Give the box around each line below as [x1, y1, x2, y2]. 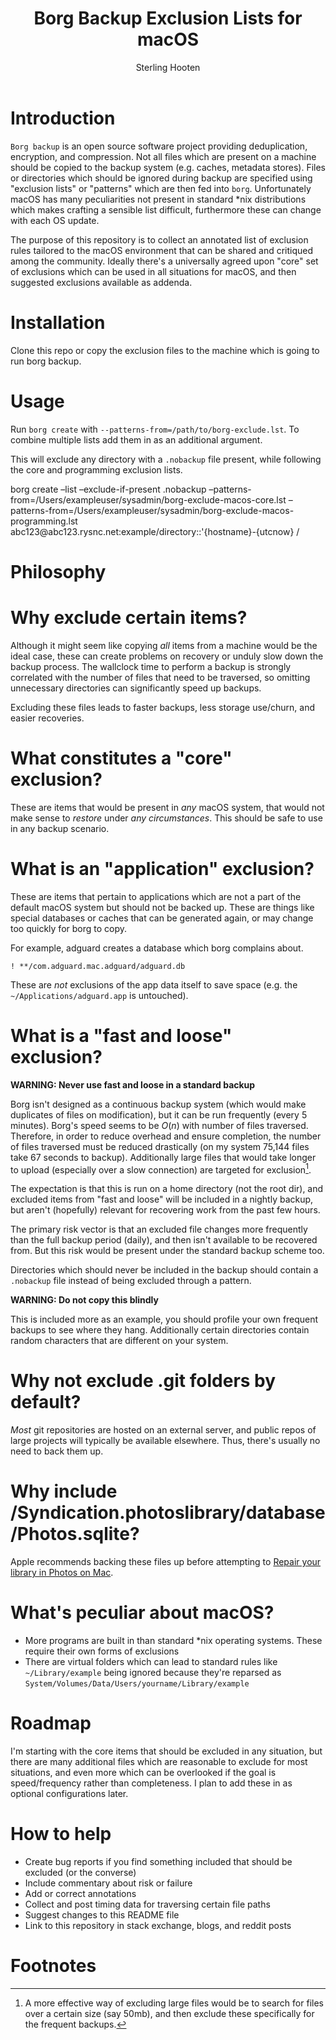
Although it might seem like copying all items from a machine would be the [10, 639, 318, 651]
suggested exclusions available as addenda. [10, 276, 193, 288]
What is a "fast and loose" [10, 1024, 233, 1047]
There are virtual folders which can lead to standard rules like [24, 1655, 278, 1667]
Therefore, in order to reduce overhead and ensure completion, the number [10, 1130, 322, 1142]
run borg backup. [10, 355, 82, 367]
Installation [10, 311, 106, 334]
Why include [10, 1480, 118, 1503]
